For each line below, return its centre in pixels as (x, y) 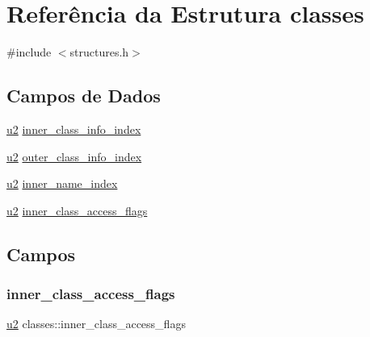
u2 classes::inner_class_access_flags (96, 324)
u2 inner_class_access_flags (77, 210)
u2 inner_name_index (62, 183)
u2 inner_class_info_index (74, 129)
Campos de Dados (84, 96)
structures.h (99, 52)
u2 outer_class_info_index (74, 156)
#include (29, 52)
